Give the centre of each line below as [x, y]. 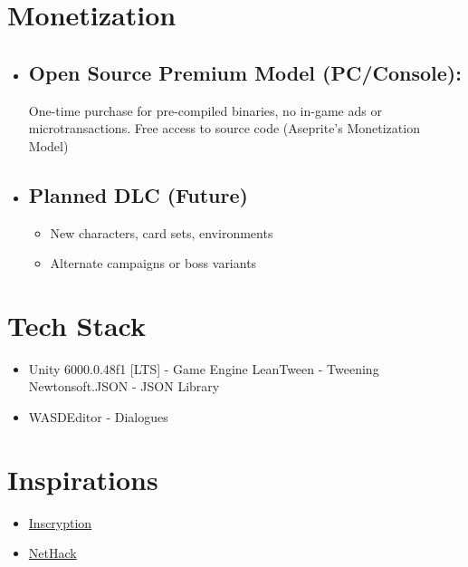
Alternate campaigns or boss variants [153, 263]
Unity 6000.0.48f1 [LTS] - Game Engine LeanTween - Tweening [204, 368]
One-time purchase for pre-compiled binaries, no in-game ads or [205, 110]
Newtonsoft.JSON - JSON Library [124, 386]
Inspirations [83, 479]
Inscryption [60, 522]
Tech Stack [76, 325]
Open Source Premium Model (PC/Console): [245, 72]
